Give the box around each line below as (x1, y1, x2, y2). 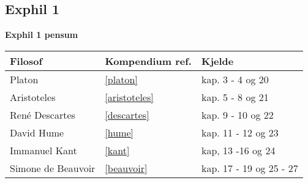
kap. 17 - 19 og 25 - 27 (201, 160, 298, 175)
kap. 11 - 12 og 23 (201, 125, 279, 140)
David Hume (10, 125, 64, 140)
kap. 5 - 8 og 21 (201, 89, 269, 104)
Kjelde (201, 53, 234, 68)
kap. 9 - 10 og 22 (201, 107, 274, 122)
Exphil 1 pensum (5, 28, 78, 41)
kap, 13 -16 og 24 (201, 143, 276, 157)
